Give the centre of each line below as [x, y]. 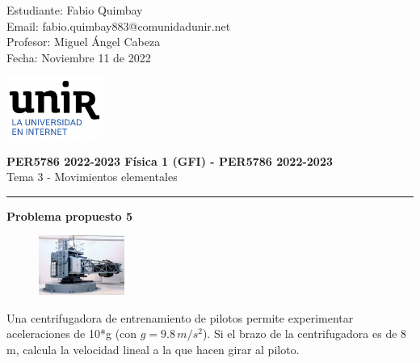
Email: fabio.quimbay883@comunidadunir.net [119, 25]
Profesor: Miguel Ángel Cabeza [84, 42]
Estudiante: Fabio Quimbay [75, 10]
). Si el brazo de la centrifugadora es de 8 [304, 333]
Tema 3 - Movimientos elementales [92, 177]
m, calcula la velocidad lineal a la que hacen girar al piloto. [153, 349]
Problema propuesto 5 [70, 215]
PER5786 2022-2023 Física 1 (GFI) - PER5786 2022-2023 [170, 160]
